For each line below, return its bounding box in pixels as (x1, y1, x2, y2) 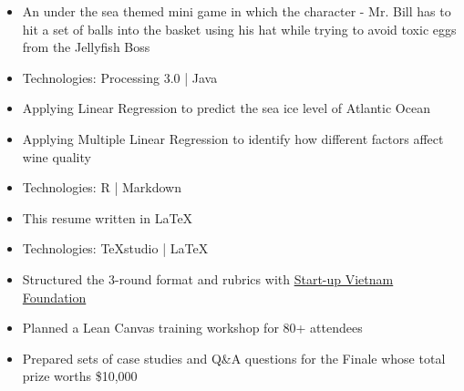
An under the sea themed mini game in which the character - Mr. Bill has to (22, 2, 451, 20)
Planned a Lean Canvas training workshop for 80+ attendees (22, 318, 363, 337)
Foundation (22, 287, 87, 306)
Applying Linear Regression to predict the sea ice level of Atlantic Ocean (22, 98, 430, 118)
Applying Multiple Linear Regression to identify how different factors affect (22, 129, 444, 148)
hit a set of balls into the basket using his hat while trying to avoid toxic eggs (22, 19, 457, 38)
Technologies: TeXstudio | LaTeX (22, 239, 209, 258)
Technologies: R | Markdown (22, 178, 181, 197)
